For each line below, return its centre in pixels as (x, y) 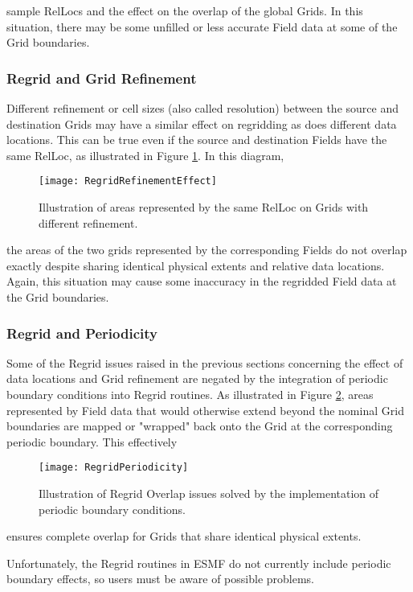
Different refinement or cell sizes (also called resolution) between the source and (202, 108)
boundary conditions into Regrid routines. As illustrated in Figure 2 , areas (190, 394)
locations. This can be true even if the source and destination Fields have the (197, 140)
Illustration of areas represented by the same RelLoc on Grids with (204, 207)
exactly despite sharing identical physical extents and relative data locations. (196, 265)
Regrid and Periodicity (82, 333)
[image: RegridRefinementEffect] (128, 181)
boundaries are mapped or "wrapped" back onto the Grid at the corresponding (200, 426)
